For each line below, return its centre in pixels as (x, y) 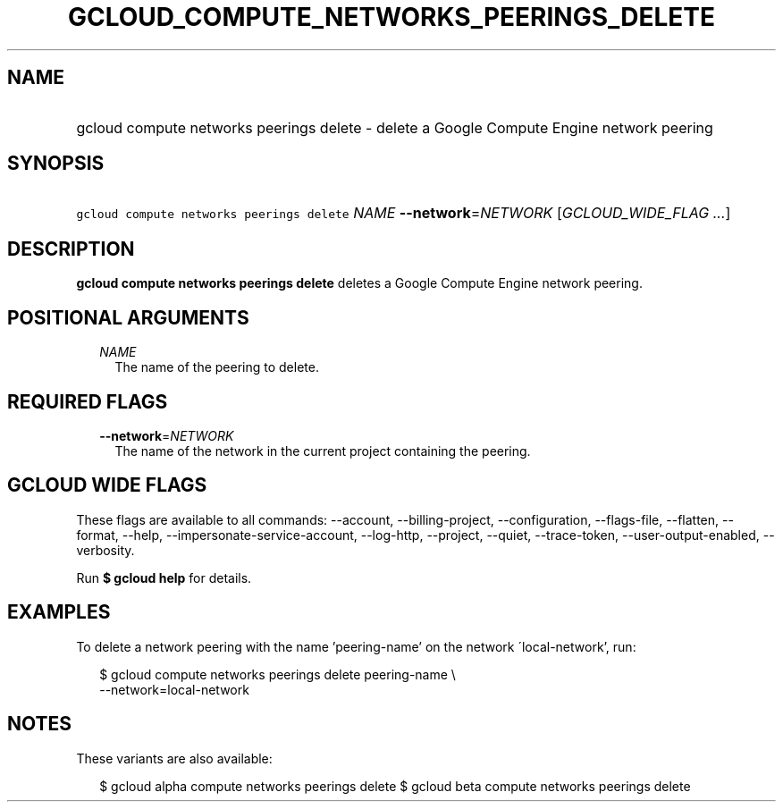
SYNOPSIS (56, 164)
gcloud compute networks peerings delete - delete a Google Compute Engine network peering (395, 127)
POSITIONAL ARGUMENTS (128, 317)
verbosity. (105, 550)
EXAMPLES (59, 612)
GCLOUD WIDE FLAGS (107, 485)
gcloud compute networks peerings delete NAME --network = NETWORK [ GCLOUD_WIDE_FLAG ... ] (404, 213)
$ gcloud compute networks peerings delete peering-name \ (278, 674)
